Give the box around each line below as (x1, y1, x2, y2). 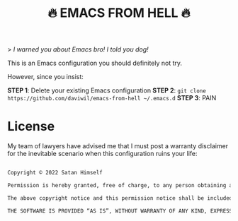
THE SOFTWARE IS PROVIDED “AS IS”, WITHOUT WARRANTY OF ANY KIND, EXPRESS (7, 207, 233, 215)
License (7, 119, 55, 135)
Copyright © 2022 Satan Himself (7, 169, 103, 177)
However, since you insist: (7, 73, 84, 81)
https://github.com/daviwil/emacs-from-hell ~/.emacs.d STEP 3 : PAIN (7, 94, 217, 102)
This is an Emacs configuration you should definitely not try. (7, 59, 183, 68)
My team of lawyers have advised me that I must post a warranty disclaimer (7, 142, 229, 150)
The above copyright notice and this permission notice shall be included (7, 194, 233, 202)
